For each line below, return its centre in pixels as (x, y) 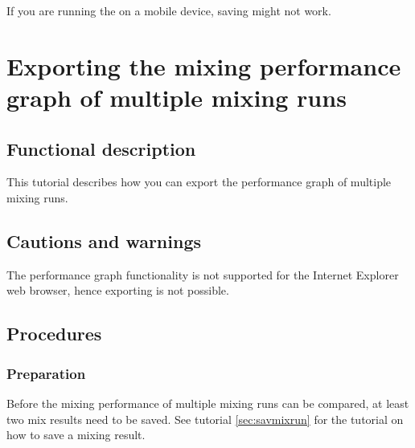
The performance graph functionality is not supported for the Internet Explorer (203, 274)
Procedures (54, 334)
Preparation (46, 373)
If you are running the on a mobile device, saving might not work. (169, 10)
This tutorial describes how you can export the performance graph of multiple (199, 182)
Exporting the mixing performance (204, 65)
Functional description (101, 148)
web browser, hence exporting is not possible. (118, 290)
